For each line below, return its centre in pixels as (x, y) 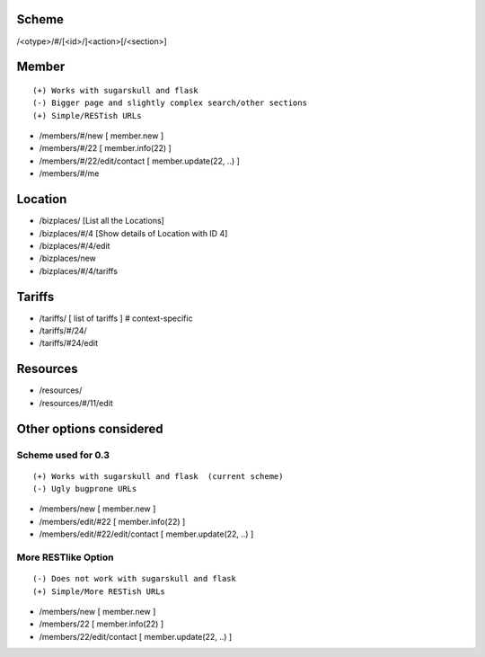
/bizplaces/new (67, 258)
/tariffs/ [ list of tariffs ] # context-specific (116, 318)
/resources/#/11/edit (76, 403)
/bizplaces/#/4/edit (75, 245)
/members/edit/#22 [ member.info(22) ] (112, 521)
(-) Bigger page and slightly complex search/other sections (170, 103)
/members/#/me (69, 173)
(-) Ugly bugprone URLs (85, 489)
